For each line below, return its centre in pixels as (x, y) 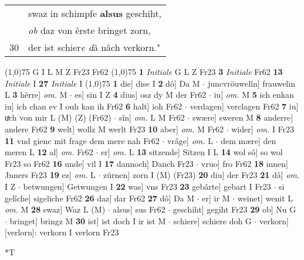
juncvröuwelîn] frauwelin (251, 83)
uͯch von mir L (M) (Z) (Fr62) (58, 117)
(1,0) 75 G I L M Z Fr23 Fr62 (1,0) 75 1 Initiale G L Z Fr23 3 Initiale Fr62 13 (144, 71)
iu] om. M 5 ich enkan (254, 95)
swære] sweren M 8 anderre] (243, 117)
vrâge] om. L (190, 140)
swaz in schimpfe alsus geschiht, (95, 13)
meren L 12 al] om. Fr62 (49, 152)
